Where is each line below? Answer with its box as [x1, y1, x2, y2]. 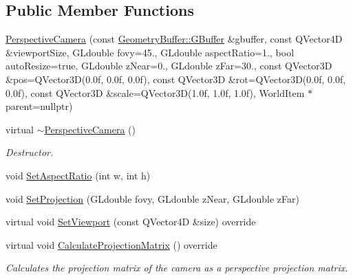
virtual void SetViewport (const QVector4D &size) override [6, 214, 256, 229]
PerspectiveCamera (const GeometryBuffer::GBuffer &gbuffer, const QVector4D [6, 32, 343, 46]
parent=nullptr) [6, 99, 73, 113]
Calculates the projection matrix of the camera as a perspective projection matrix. [6, 260, 348, 275]
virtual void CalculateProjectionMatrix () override [6, 237, 217, 252]
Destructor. [6, 145, 54, 159]
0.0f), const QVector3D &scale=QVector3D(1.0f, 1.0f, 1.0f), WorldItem [6, 85, 305, 100]
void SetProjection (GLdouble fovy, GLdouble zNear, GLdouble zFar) [6, 191, 299, 205]
